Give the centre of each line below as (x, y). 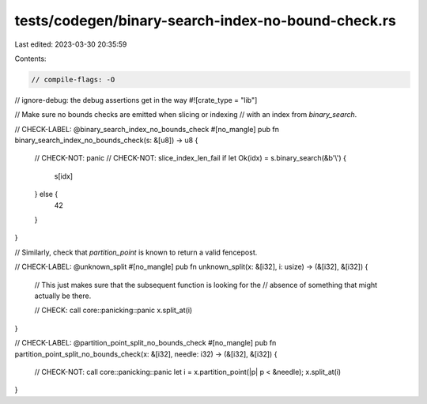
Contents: (30, 59)
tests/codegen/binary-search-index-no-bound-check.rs (206, 21)
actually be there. (63, 296)
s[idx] (64, 176)
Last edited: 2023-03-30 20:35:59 (71, 44)
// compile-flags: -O (73, 79)
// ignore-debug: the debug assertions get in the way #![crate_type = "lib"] (136, 100)
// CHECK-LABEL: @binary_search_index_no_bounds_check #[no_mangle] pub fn (147, 129)
